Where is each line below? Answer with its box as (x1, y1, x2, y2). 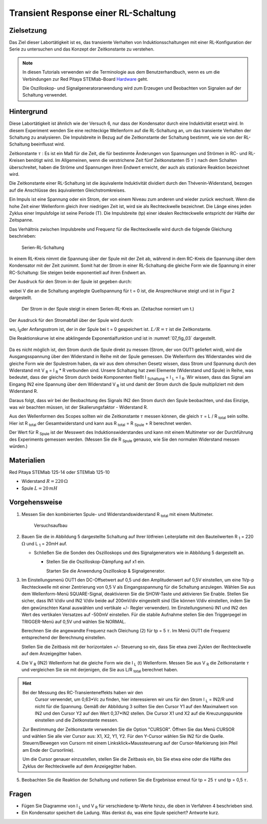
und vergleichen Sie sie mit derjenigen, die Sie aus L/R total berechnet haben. (21, 667, 178, 673)
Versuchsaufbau (34, 522, 68, 528)
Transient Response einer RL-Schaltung (9, 7, 176, 18)
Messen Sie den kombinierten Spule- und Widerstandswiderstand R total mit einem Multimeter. (21, 511, 214, 518)
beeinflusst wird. (31, 141, 65, 147)
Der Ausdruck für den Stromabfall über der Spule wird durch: (9, 317, 133, 323)
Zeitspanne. (9, 217, 34, 223)
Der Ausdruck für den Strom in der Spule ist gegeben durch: (9, 279, 132, 285)
